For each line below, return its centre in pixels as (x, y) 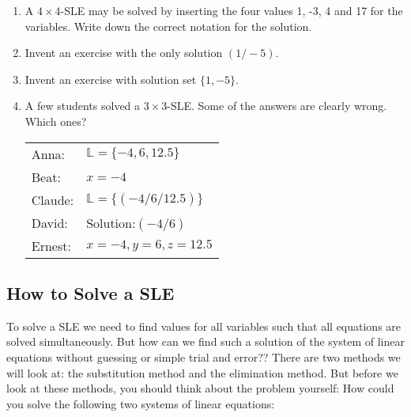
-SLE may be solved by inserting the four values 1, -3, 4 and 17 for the (232, 10)
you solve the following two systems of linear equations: (141, 403)
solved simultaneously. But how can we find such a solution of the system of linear (205, 341)
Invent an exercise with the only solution (124, 53)
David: (49, 222)
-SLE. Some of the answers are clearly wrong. (277, 106)
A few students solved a (83, 106)
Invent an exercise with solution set (111, 79)
